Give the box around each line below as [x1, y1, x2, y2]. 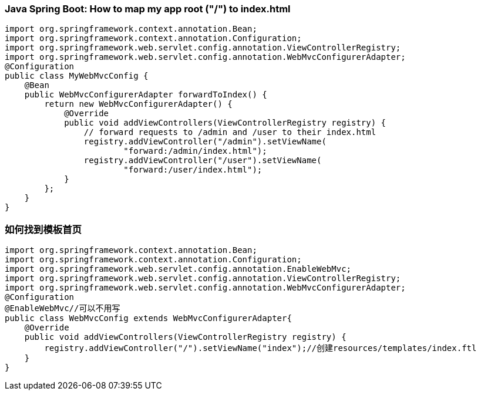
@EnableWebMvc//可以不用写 [5, 303, 120, 313]
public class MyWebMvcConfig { [5, 71, 149, 81]
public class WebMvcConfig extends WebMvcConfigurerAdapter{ [5, 313, 292, 323]
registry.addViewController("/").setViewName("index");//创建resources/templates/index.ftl [44, 343, 477, 353]
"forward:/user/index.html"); [123, 165, 263, 175]
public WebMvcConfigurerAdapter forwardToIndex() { [24, 90, 267, 100]
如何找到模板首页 [5, 223, 82, 235]
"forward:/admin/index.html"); [123, 146, 267, 156]
